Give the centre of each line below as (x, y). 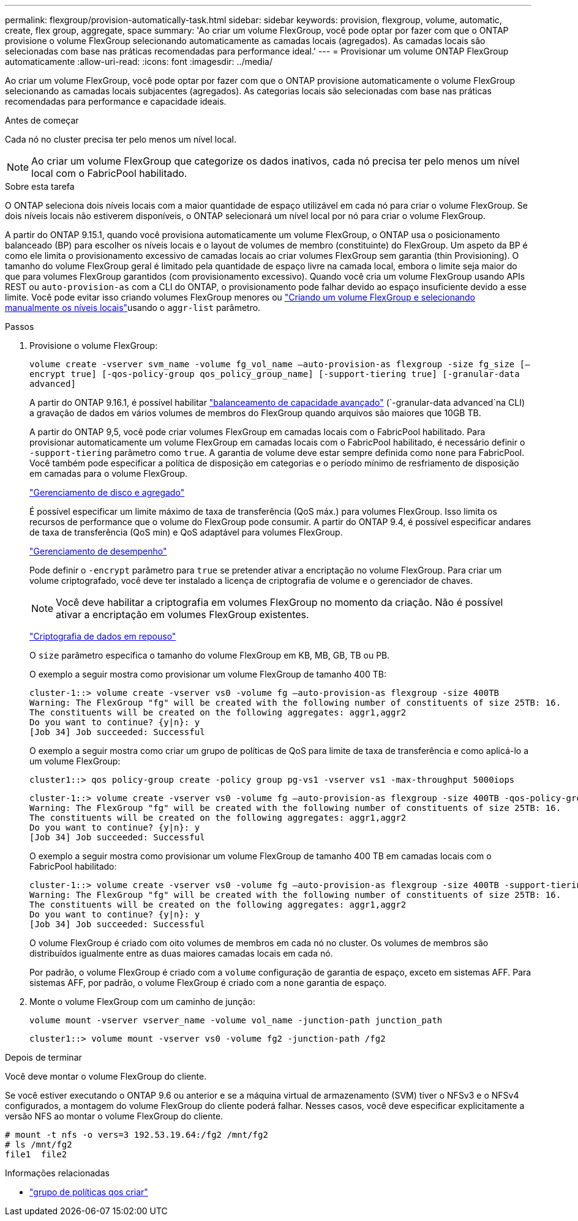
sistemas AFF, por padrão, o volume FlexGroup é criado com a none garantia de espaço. (208, 983)
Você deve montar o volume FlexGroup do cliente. (106, 1076)
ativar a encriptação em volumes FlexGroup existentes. (182, 614)
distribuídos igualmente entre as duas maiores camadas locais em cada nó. (181, 953)
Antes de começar (42, 120)
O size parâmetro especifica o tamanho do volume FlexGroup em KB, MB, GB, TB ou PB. (210, 655)
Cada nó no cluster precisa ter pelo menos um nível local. (121, 139)
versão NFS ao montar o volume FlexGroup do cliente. (114, 1116)
